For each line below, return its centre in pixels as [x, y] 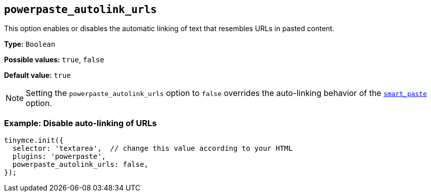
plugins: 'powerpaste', [59, 157]
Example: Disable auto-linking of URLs [81, 123]
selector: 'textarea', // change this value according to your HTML [153, 149]
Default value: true [38, 75]
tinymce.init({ [34, 140]
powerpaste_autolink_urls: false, [80, 165]
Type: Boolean [30, 44]
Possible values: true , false [54, 60]
